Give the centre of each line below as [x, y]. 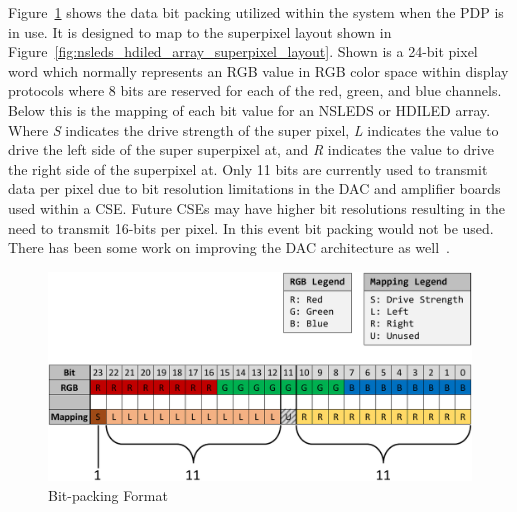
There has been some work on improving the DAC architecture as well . [229, 247]
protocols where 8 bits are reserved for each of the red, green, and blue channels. [255, 90]
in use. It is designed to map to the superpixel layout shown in [200, 31]
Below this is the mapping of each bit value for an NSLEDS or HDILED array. [249, 109]
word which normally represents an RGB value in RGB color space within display [258, 70]
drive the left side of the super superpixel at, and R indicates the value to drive [251, 149]
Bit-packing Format [108, 494]
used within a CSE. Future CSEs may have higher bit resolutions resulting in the [256, 207]
